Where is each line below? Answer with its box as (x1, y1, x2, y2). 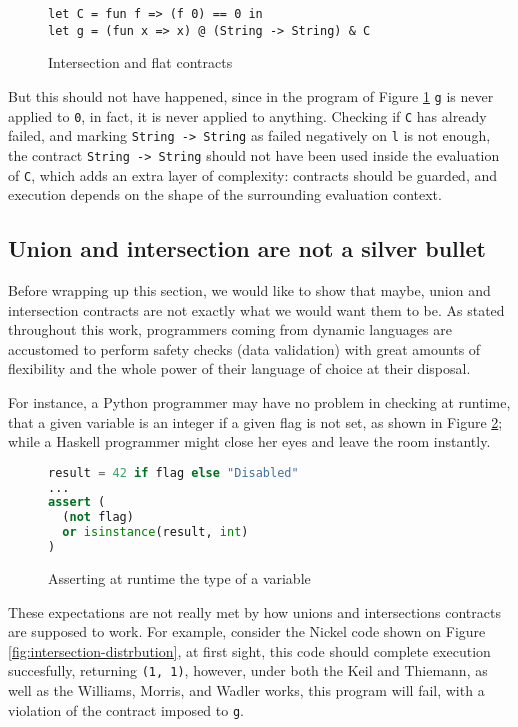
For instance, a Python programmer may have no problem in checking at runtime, (8, 391, 511, 412)
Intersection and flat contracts (48, 52, 233, 73)
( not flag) (62, 510, 134, 525)
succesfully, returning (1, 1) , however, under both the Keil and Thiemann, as (8, 660, 488, 681)
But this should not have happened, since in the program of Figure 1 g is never (8, 85, 494, 106)
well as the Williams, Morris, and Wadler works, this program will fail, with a (8, 680, 485, 701)
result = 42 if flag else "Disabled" (48, 465, 299, 480)
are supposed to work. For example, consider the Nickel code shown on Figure (8, 621, 486, 642)
